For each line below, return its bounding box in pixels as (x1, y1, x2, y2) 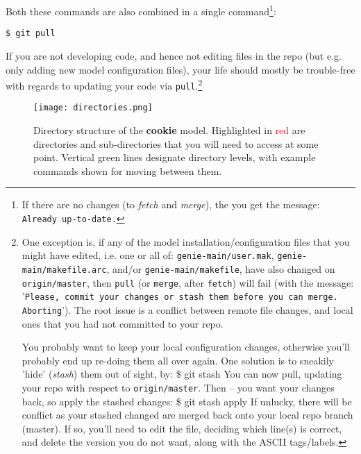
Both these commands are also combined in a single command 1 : (6, 2, 276, 18)
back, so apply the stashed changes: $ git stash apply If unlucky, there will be (22, 394, 352, 408)
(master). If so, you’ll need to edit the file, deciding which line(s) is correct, (22, 421, 342, 435)
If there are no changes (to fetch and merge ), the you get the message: (22, 197, 320, 212)
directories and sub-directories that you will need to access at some (33, 136, 319, 151)
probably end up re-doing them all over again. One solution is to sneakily (22, 353, 334, 367)
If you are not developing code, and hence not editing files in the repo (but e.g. (6, 48, 342, 62)
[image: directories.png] (33, 103, 153, 113)
